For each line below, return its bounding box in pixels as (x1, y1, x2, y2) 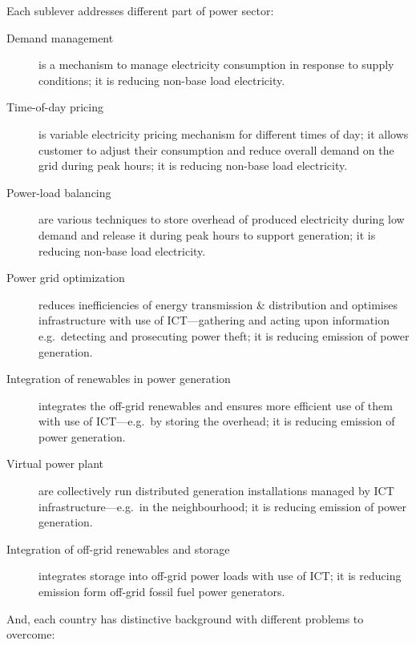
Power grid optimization (6, 269, 125, 286)
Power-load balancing (6, 183, 111, 200)
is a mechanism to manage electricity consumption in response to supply (38, 56, 394, 73)
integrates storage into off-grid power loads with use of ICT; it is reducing (38, 567, 402, 584)
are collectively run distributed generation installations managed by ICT (38, 482, 394, 499)
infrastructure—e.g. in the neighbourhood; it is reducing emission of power (38, 498, 407, 514)
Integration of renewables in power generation (6, 370, 231, 387)
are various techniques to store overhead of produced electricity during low (38, 211, 405, 228)
